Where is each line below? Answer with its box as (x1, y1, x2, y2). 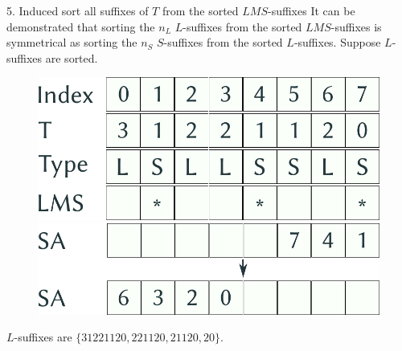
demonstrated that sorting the (6, 18, 155, 35)
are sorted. (45, 49, 98, 66)
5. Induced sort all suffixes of (6, 2, 149, 18)
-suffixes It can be (268, 2, 355, 18)
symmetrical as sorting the (6, 34, 137, 51)
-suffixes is (330, 18, 382, 35)
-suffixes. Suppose (293, 34, 381, 51)
